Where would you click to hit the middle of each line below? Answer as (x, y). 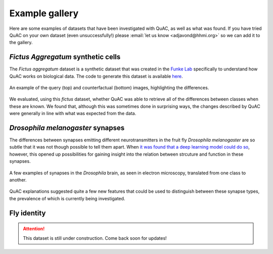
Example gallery (44, 13)
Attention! (34, 229)
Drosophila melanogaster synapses (67, 128)
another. (18, 180)
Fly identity (28, 213)
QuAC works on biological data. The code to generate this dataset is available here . (96, 76)
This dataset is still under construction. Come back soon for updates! (95, 238)
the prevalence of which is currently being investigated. (67, 198)
